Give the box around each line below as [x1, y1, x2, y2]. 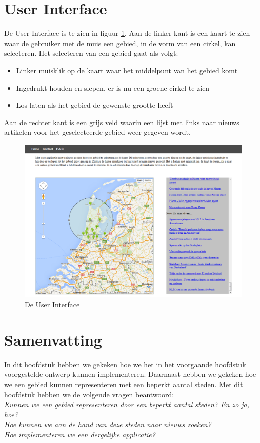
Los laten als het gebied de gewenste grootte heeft [16, 99, 173, 110]
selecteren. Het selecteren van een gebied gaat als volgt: [4, 48, 178, 58]
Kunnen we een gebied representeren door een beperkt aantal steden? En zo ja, [4, 399, 250, 410]
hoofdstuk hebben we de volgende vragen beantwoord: [4, 389, 174, 399]
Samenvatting [4, 329, 102, 350]
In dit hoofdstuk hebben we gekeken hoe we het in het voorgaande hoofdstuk [4, 358, 246, 369]
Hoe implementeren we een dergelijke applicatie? [4, 429, 155, 440]
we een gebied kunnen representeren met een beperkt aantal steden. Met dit [4, 379, 243, 390]
